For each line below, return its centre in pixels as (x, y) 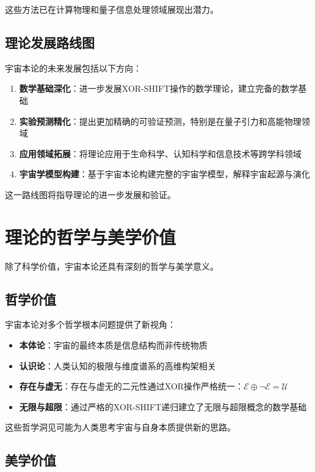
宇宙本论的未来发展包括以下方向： (73, 68)
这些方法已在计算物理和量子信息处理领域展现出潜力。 (112, 9)
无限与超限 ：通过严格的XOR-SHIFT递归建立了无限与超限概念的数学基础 (163, 406)
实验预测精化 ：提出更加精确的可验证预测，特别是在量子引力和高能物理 (160, 121)
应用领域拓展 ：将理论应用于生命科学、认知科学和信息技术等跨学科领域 (160, 153)
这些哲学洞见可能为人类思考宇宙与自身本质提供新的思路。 (120, 427)
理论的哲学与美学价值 (91, 236)
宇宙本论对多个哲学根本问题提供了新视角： (90, 324)
